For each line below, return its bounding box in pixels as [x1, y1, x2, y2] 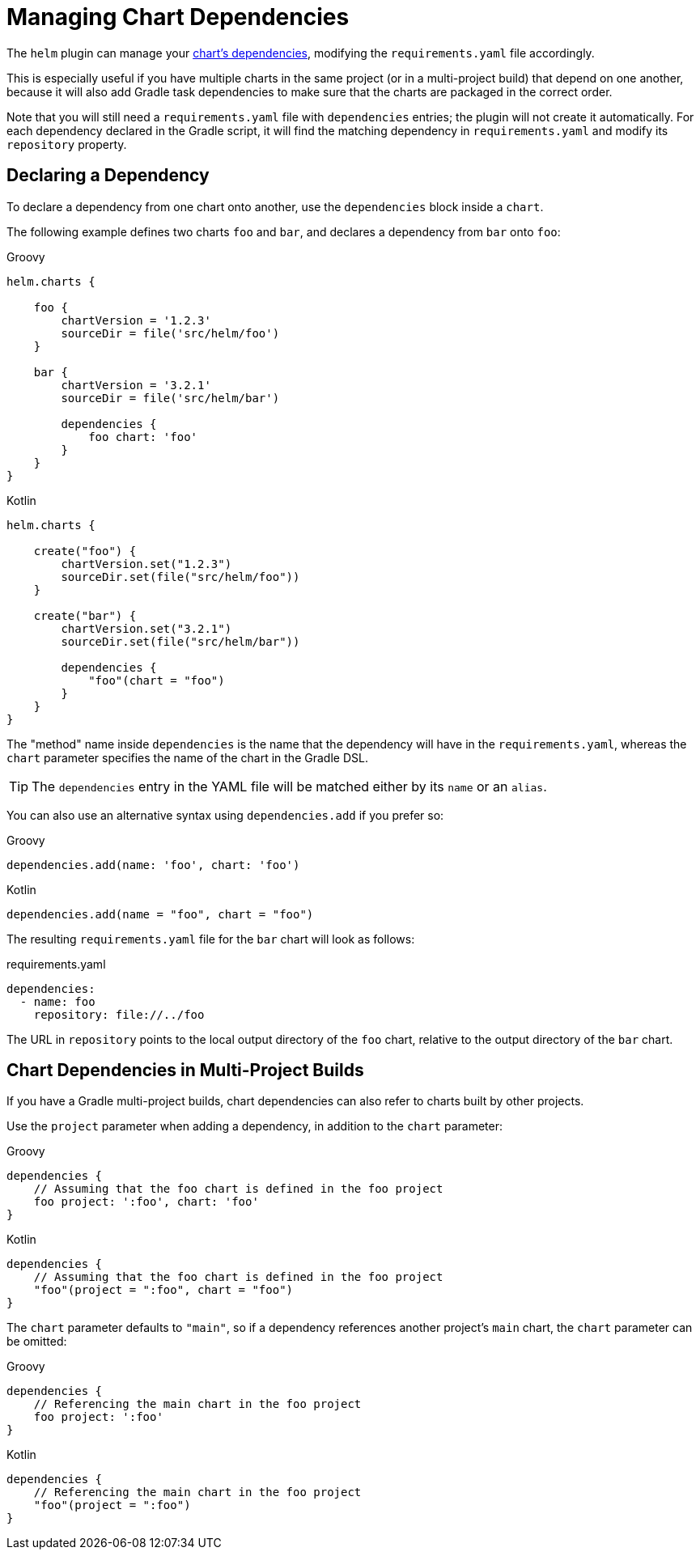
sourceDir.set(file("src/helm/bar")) [61, 634, 300, 648]
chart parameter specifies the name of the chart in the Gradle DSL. [6, 750, 368, 765]
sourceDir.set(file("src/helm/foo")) [61, 570, 300, 583]
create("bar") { [33, 608, 137, 622]
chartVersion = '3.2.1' [61, 378, 211, 392]
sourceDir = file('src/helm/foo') [61, 326, 280, 340]
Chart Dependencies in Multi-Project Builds [6, 1060, 364, 1081]
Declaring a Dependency [6, 165, 210, 186]
